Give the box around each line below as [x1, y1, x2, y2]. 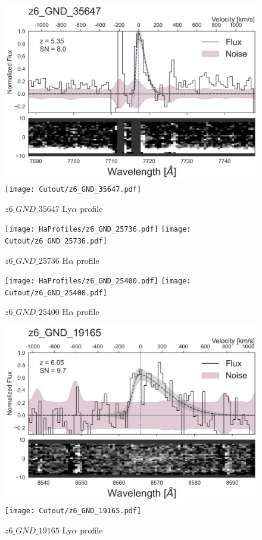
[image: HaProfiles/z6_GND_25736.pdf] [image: [5, 225, 191, 234]
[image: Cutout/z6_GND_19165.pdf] [5, 507, 142, 516]
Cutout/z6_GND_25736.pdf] [5, 236, 107, 245]
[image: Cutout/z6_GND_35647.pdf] [5, 185, 142, 193]
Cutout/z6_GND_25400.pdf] [5, 288, 107, 297]
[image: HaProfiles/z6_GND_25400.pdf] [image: [5, 277, 191, 286]
